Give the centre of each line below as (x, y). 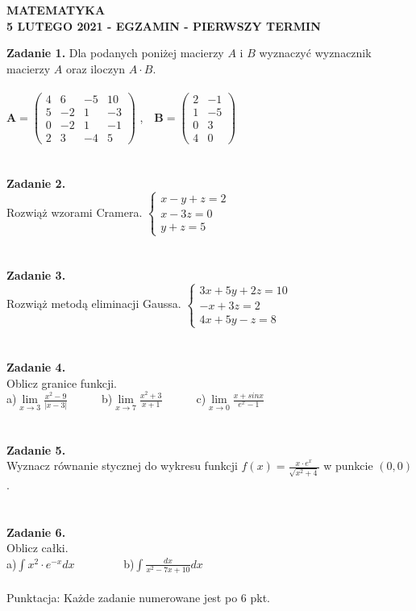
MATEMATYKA (56, 10)
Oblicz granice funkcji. (62, 382)
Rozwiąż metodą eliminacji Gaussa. (94, 303)
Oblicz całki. (37, 548)
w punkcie (348, 466)
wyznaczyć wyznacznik (315, 53)
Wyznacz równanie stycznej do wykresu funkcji (122, 466)
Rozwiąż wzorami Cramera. (75, 212)
